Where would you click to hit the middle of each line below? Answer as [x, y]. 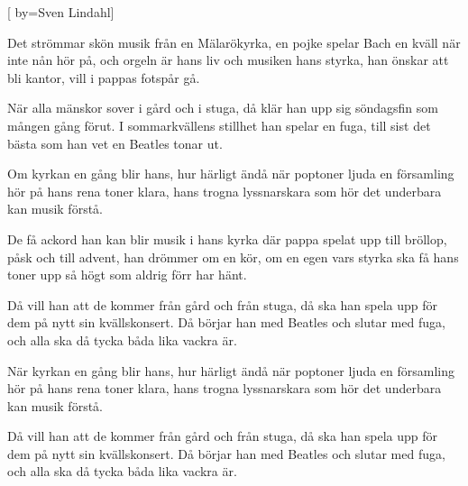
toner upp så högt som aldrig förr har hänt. [127, 275]
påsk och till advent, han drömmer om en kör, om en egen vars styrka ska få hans [233, 257]
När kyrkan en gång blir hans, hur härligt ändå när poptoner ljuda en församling [231, 370]
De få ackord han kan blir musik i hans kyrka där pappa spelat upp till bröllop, [227, 238]
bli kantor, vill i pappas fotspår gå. [104, 77]
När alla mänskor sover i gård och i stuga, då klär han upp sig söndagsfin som [223, 108]
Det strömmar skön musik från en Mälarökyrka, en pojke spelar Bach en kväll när [234, 42]
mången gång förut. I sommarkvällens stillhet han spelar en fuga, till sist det [219, 125]
